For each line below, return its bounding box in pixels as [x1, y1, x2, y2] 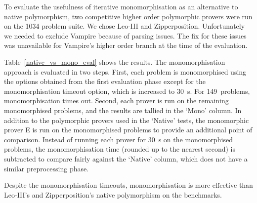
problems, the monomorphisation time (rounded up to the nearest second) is [4, 144, 235, 154]
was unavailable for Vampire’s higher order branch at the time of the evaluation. [4, 40, 248, 50]
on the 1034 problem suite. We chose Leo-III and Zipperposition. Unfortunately [4, 21, 245, 31]
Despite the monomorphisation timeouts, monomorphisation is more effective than [4, 180, 253, 190]
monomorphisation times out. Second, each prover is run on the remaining [4, 95, 229, 106]
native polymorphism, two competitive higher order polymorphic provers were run [4, 11, 253, 21]
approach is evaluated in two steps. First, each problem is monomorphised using [4, 66, 247, 77]
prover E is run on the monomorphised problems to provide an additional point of [4, 124, 253, 135]
